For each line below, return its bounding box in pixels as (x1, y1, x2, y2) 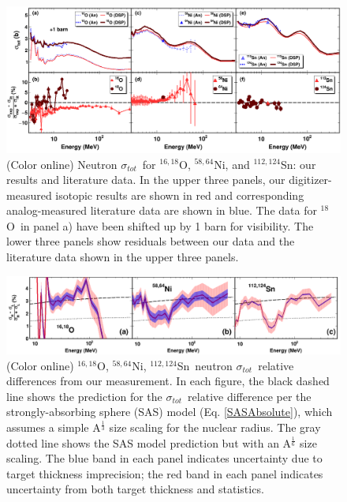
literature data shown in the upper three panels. (6, 249, 239, 265)
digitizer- (289, 171, 332, 188)
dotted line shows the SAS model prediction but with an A (6, 434, 292, 451)
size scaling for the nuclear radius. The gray (109, 419, 321, 435)
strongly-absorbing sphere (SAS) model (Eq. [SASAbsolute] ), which (6, 403, 333, 420)
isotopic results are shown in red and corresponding (55, 186, 304, 203)
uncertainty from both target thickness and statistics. (6, 481, 264, 497)
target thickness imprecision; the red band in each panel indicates (6, 465, 323, 481)
